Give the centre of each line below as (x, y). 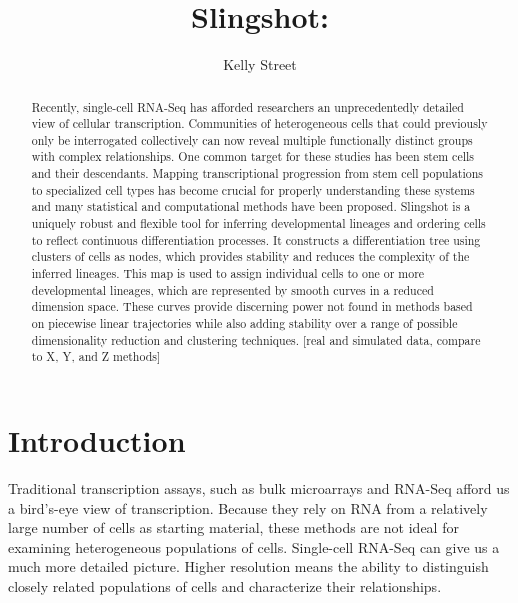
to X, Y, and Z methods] (96, 356)
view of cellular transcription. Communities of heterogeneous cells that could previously (259, 123)
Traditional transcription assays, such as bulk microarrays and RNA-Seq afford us (259, 487)
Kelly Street (260, 64)
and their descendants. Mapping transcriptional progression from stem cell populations (257, 173)
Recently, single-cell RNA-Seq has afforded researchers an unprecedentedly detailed (247, 106)
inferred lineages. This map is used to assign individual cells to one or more (228, 273)
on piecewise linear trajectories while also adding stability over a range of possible (244, 323)
